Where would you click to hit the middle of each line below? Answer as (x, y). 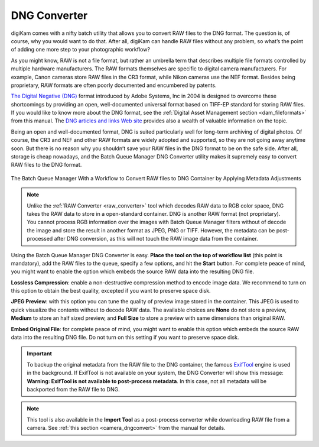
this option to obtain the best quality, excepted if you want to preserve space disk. (111, 291)
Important (40, 354)
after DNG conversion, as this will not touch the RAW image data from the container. (156, 239)
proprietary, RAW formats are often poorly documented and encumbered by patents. (114, 85)
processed (40, 239)
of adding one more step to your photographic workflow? (81, 50)
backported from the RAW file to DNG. (74, 389)
